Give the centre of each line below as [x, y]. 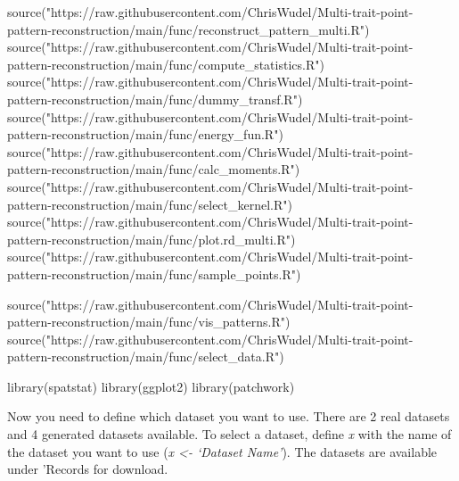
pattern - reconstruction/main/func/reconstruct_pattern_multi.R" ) [189, 29]
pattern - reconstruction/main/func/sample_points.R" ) [154, 274]
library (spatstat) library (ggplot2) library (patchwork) [151, 386]
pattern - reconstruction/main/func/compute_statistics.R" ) [166, 64]
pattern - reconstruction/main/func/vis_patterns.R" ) [149, 322]
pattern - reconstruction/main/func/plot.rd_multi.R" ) [152, 239]
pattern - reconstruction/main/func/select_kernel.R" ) [150, 204]
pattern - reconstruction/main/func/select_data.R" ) [146, 357]
